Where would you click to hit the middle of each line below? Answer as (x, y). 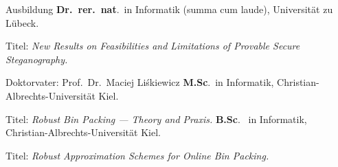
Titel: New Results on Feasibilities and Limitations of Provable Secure (153, 46)
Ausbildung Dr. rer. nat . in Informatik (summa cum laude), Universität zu (169, 9)
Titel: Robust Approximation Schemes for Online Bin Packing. (137, 155)
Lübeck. (22, 22)
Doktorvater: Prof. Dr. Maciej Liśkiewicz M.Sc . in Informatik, (140, 82)
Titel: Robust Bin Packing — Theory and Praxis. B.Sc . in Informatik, (156, 119)
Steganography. (37, 59)
